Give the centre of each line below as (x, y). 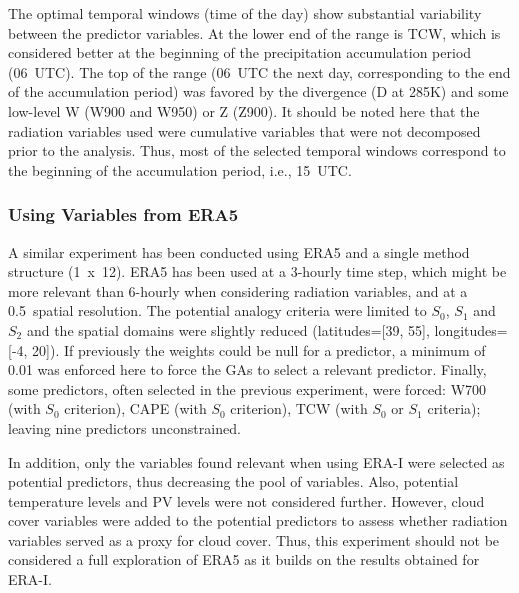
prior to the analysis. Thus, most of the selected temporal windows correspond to (257, 150)
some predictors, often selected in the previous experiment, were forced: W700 (247, 388)
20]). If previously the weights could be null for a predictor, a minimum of (259, 349)
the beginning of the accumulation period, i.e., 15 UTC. (180, 169)
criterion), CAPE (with (135, 408)
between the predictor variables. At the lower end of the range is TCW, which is (254, 32)
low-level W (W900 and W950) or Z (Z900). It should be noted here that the (244, 110)
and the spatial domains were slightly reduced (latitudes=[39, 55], (228, 329)
